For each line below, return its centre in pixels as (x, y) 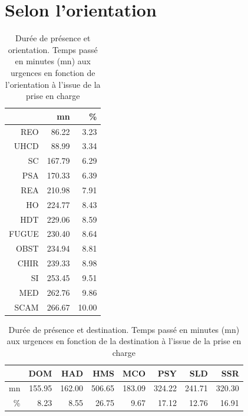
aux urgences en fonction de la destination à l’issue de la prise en (124, 341)
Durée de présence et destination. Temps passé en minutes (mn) (124, 329)
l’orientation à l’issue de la (53, 84)
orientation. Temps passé (53, 49)
